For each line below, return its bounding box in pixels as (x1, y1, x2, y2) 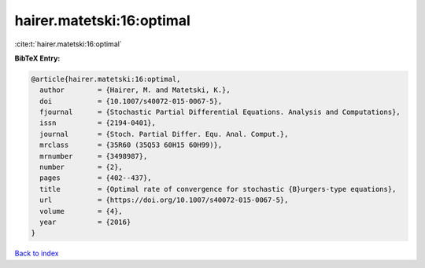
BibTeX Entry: (14, 53, 61, 63)
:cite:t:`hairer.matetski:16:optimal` (14, 39, 122, 49)
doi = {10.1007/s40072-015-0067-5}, (39, 97, 223, 105)
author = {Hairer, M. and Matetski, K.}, (39, 86, 231, 94)
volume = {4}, (39, 207, 124, 215)
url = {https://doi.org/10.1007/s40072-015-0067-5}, (39, 196, 289, 204)
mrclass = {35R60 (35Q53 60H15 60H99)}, (39, 141, 223, 149)
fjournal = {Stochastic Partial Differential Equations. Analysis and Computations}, (39, 108, 401, 117)
